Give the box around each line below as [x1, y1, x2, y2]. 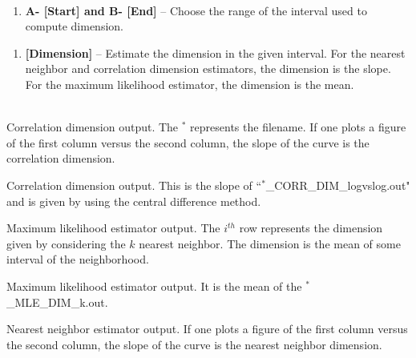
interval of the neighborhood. [6, 251, 149, 267]
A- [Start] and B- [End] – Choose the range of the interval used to [25, 2, 367, 18]
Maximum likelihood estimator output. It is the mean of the [6, 277, 302, 294]
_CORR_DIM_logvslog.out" [265, 176, 410, 193]
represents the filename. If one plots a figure [190, 119, 406, 135]
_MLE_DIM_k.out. [6, 293, 108, 310]
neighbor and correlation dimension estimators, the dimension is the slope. [25, 60, 391, 77]
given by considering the [6, 235, 126, 251]
